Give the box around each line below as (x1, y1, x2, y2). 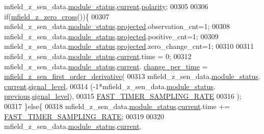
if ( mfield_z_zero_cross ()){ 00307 (4, 11, 110, 21)
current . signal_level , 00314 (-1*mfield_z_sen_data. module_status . (4, 81, 216, 91)
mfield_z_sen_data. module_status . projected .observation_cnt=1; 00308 (4, 21, 230, 32)
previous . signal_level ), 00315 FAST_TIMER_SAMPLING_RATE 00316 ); (4, 91, 242, 101)
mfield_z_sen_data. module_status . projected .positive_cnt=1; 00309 (4, 31, 219, 41)
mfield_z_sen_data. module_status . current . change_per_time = (4, 61, 208, 71)
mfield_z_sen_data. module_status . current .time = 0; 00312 (4, 50, 192, 61)
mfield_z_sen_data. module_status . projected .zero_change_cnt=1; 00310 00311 (4, 41, 254, 51)
